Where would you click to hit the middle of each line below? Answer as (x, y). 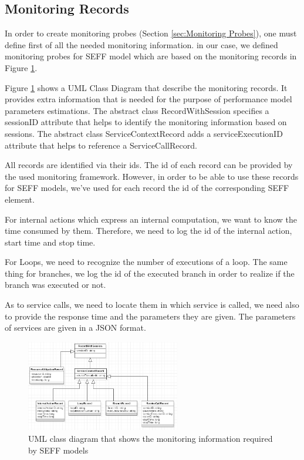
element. (20, 199)
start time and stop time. (50, 242)
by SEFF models (58, 450)
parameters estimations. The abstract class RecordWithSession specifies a (137, 110)
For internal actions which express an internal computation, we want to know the (151, 219)
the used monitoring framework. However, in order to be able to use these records (152, 176)
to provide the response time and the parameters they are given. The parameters (150, 316)
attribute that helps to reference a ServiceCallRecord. (101, 145)
